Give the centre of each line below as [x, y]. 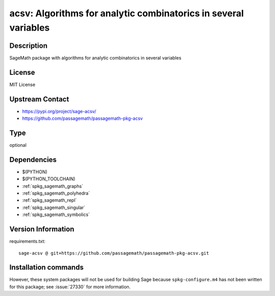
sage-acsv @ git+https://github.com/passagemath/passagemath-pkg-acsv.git [114, 253]
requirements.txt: [28, 241]
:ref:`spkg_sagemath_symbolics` [56, 214]
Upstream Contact [39, 99]
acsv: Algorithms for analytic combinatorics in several [127, 13]
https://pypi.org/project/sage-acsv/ [59, 111]
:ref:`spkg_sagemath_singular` [54, 207]
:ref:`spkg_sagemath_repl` [49, 200]
